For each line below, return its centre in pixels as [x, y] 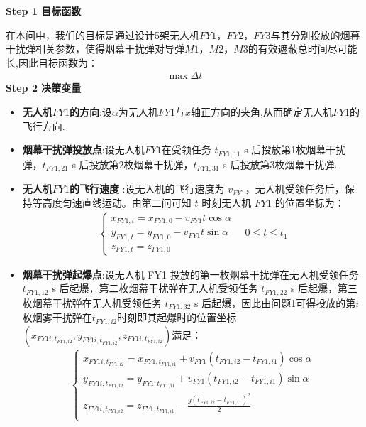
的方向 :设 [90, 112]
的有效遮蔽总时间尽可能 [303, 49]
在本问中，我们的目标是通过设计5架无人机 [102, 34]
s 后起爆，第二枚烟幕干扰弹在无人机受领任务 [155, 288]
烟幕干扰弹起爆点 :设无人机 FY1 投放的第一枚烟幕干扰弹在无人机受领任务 [190, 274]
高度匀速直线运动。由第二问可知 [117, 202]
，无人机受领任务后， [295, 189]
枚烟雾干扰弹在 [57, 317]
